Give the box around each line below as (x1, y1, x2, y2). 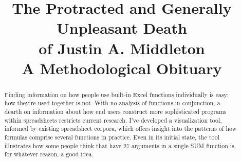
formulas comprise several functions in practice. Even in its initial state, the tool (4, 133, 219, 142)
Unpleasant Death (56, 17, 188, 38)
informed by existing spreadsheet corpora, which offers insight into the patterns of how (4, 124, 237, 133)
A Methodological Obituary (22, 57, 222, 78)
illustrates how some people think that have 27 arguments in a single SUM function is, (4, 141, 236, 150)
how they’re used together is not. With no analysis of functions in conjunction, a (4, 99, 220, 107)
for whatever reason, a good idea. (4, 150, 94, 158)
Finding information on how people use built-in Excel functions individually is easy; (4, 90, 229, 99)
